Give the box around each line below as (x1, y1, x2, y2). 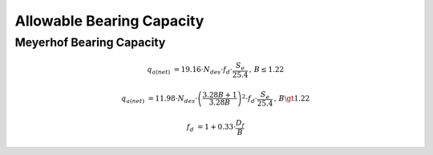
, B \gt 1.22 (273, 93, 310, 103)
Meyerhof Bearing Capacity (14, 35, 166, 50)
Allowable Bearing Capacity (14, 12, 204, 30)
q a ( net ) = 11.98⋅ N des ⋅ (121, 93, 198, 105)
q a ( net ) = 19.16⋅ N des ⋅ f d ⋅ (147, 65, 233, 76)
